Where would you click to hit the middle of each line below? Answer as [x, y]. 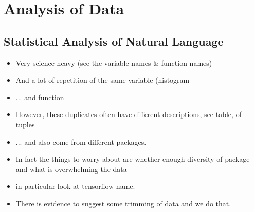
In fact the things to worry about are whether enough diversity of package [133, 159]
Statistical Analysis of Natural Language [114, 41]
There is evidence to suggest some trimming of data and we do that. [123, 203]
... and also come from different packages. [81, 141]
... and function [40, 97]
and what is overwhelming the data [71, 169]
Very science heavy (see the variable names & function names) [114, 62]
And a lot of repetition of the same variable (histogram [103, 80]
